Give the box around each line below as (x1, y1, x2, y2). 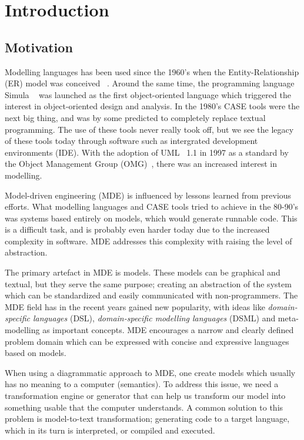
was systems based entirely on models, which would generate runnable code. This (5, 211, 298, 224)
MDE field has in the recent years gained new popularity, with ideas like (5, 300, 265, 313)
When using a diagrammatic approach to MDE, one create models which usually (5, 366, 296, 378)
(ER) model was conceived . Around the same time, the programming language (5, 77, 295, 89)
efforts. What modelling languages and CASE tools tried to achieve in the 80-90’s (5, 200, 299, 213)
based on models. (5, 347, 66, 359)
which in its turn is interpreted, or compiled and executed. (5, 424, 215, 436)
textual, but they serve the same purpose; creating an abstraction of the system (5, 277, 292, 290)
